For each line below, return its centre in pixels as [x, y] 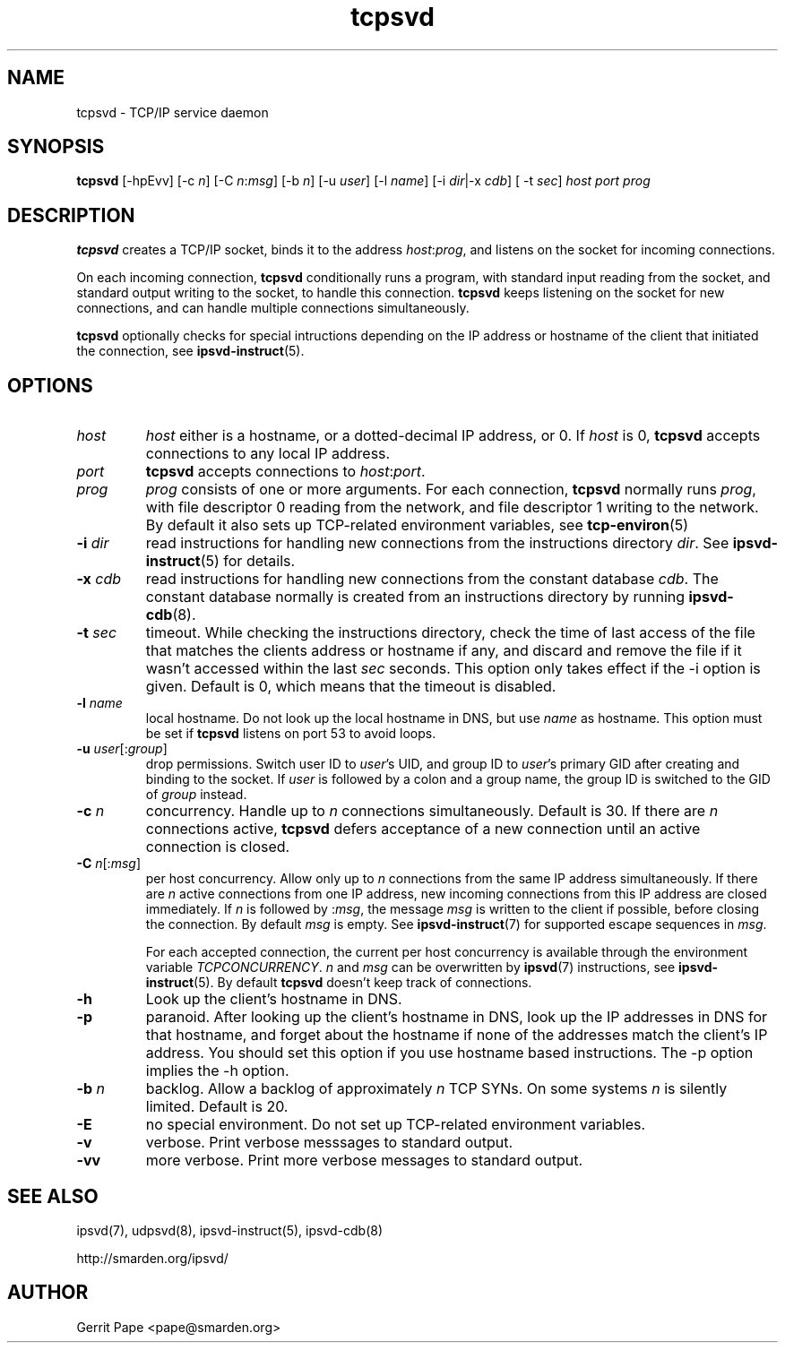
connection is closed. [218, 847]
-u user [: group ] [122, 749]
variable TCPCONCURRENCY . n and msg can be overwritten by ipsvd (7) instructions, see [410, 967]
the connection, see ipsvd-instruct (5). [190, 351]
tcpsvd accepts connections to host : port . [285, 472]
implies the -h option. [217, 1071]
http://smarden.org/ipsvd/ [152, 1258]
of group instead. [196, 795]
